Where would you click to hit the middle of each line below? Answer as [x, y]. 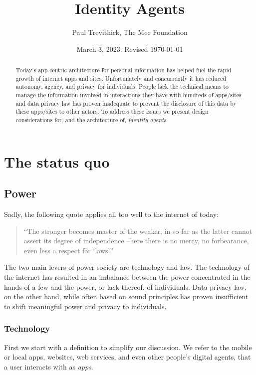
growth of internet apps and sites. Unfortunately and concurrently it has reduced [121, 78]
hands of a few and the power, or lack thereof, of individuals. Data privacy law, [125, 286]
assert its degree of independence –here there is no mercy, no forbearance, [136, 241]
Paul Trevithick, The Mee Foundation [130, 32]
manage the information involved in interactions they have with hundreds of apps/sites [128, 95]
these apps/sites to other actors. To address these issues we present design [112, 111]
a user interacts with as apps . [49, 366]
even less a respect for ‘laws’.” [69, 250]
